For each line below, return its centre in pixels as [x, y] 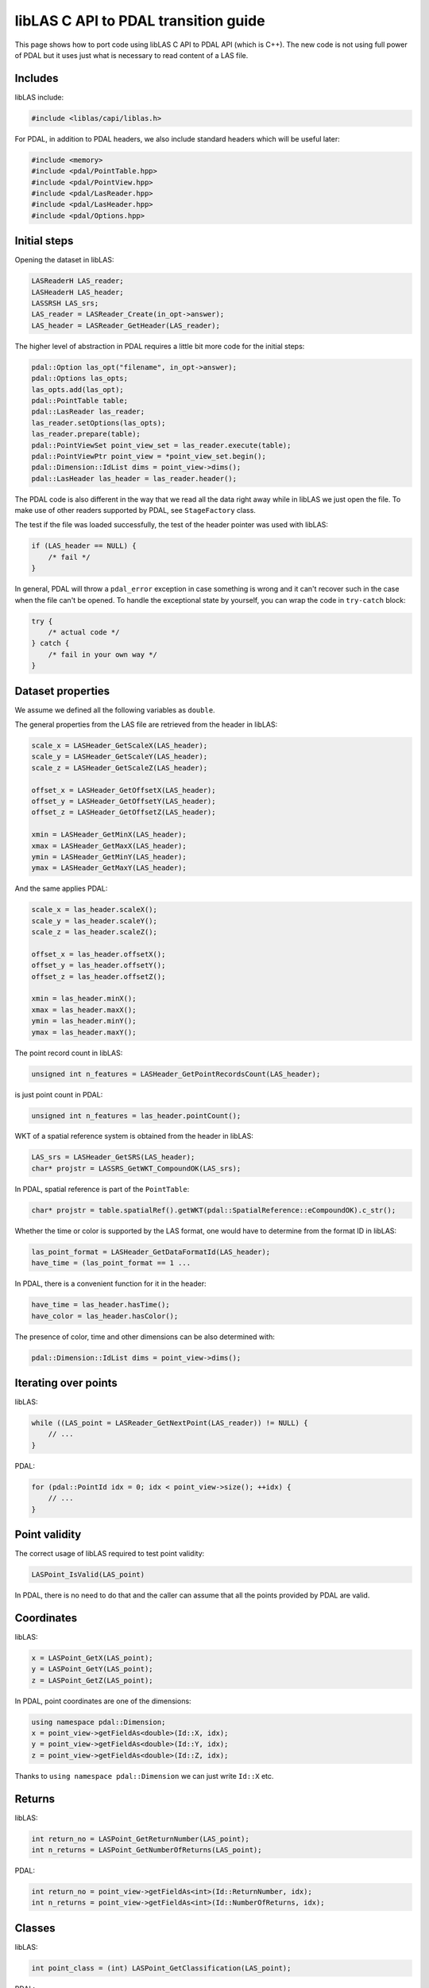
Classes [35, 1928]
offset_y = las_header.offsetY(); [99, 965]
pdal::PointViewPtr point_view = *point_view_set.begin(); [149, 456]
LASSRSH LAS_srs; [65, 303]
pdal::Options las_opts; [80, 379]
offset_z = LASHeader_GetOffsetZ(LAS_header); [124, 812]
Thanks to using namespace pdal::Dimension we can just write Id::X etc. [144, 1776]
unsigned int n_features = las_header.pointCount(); [136, 1116]
